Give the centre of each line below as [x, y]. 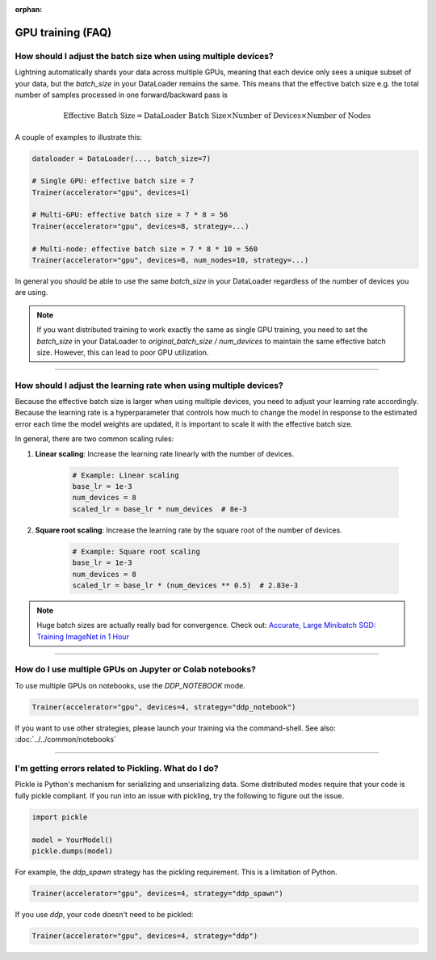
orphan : [29, 9]
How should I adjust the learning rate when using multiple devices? [149, 385]
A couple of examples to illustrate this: [79, 137]
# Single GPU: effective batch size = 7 [113, 181]
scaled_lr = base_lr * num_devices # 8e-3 [160, 509]
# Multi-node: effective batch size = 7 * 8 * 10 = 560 [145, 249]
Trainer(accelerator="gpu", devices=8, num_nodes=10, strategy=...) [170, 260]
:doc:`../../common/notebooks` [66, 739]
